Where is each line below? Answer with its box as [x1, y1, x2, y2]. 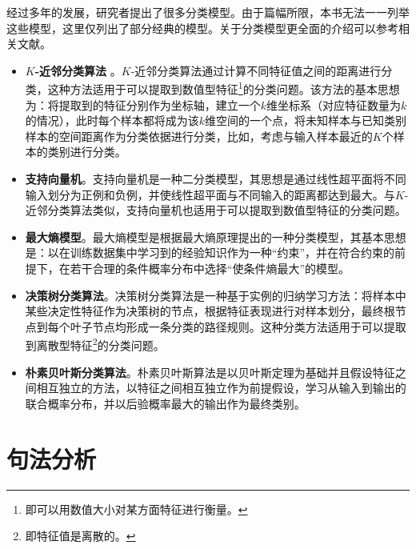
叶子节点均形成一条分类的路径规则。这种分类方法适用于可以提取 [70, 318, 406, 335]
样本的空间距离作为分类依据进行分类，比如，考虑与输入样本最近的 [25, 127, 373, 144]
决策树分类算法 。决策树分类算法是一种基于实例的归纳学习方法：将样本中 [25, 287, 406, 303]
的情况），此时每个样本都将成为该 [25, 112, 199, 129]
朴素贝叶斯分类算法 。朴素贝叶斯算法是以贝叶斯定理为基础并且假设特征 [25, 363, 395, 380]
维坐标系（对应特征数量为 [266, 96, 402, 113]
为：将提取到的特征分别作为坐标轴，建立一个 [25, 96, 261, 113]
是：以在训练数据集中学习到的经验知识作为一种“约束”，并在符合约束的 [25, 244, 395, 261]
